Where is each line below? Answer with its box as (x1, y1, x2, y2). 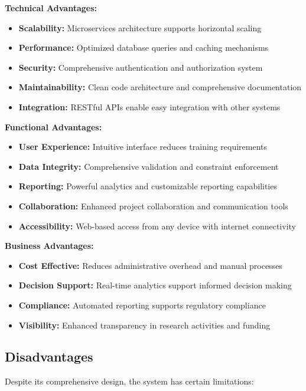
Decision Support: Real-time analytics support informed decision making (18, 279, 292, 291)
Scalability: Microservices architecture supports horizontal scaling (18, 21, 262, 34)
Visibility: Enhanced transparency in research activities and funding (18, 318, 271, 331)
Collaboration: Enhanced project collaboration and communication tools (18, 199, 288, 212)
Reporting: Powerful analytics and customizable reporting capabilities (18, 180, 277, 192)
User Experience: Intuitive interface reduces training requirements (18, 140, 267, 153)
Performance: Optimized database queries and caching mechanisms (18, 41, 269, 54)
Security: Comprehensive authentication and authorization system (18, 61, 263, 73)
